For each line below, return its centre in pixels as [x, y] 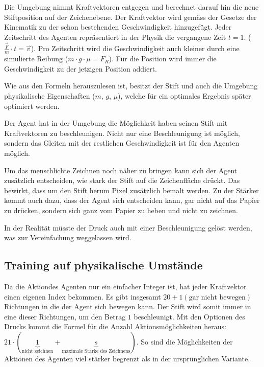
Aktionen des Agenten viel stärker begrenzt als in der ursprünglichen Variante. [127, 358]
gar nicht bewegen [217, 297]
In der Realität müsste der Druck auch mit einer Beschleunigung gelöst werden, [128, 227]
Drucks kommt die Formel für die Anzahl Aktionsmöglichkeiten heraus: [115, 326]
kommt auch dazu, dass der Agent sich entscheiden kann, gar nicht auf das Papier [132, 200]
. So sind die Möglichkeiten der [184, 341]
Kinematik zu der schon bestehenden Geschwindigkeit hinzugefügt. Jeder [118, 27]
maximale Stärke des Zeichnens [96, 351]
